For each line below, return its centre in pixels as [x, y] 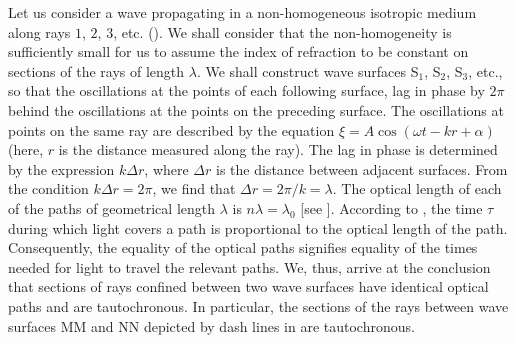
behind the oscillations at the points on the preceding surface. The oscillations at [256, 109]
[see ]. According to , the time [391, 207]
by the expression [61, 168]
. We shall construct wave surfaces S [307, 70]
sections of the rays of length [96, 70]
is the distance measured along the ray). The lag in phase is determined [278, 149]
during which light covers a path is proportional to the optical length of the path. [258, 227]
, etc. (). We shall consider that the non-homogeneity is [282, 31]
